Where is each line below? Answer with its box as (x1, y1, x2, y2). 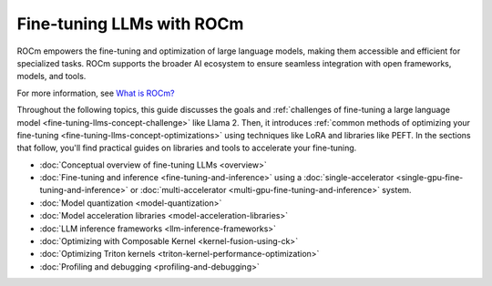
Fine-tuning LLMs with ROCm (16, 14, 244, 34)
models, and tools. (16, 71, 87, 82)
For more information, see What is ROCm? (16, 87, 175, 98)
